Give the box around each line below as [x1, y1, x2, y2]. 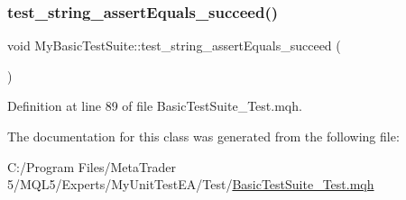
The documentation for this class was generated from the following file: [7, 127, 400, 145]
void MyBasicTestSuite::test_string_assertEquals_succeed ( [7, 36, 341, 55]
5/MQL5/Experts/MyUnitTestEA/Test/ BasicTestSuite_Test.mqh [7, 175, 374, 194]
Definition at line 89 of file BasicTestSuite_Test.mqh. [7, 96, 302, 115]
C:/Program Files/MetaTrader [7, 157, 176, 176]
